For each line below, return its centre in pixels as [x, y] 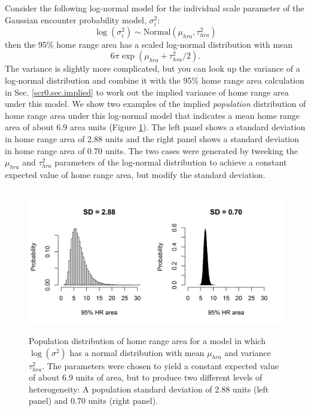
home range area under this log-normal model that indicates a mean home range [153, 115]
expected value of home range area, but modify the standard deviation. [135, 174]
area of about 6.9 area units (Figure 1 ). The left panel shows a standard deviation [155, 127]
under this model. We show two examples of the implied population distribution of [155, 104]
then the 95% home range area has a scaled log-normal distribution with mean [149, 44]
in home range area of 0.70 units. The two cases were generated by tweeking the [151, 150]
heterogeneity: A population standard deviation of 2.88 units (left [149, 389]
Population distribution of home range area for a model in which [147, 341]
